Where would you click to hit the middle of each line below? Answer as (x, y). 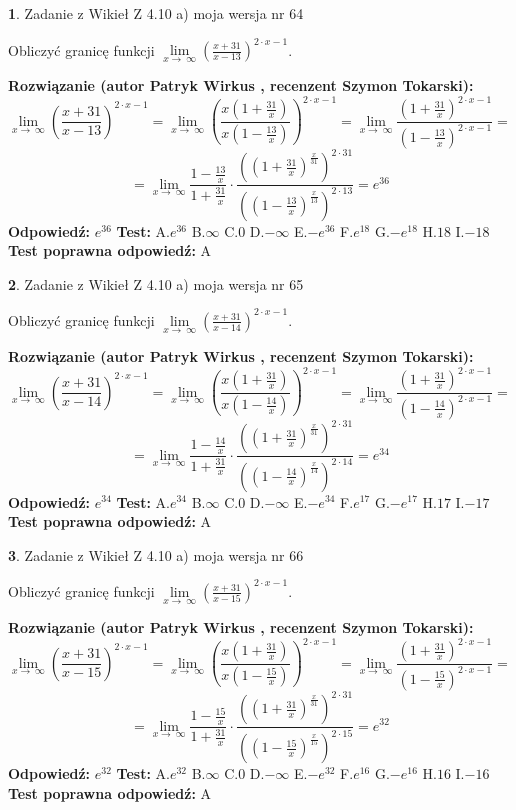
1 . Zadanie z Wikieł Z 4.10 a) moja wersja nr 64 (156, 13)
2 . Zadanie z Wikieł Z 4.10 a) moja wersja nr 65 (156, 283)
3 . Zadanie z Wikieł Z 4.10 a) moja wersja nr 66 (156, 554)
